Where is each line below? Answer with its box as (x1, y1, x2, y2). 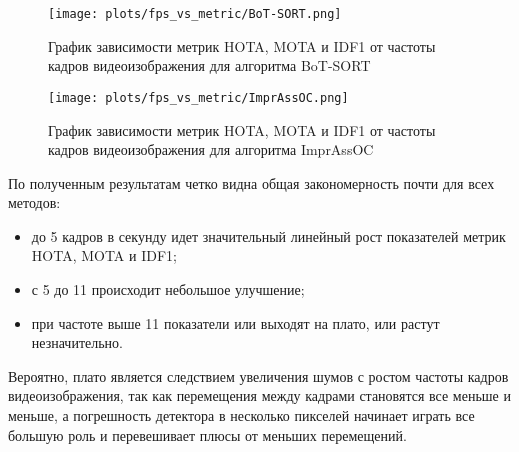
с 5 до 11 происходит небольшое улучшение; (31, 279, 305, 300)
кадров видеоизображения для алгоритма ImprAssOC (48, 139, 374, 160)
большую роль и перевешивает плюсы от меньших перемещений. (8, 424, 407, 445)
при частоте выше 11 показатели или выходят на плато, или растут (31, 312, 440, 333)
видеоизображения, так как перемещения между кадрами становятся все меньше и (8, 385, 511, 406)
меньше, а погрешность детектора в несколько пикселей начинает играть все (8, 405, 475, 426)
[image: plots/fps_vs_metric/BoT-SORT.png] (48, 7, 342, 21)
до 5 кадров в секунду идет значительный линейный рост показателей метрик (31, 225, 506, 246)
